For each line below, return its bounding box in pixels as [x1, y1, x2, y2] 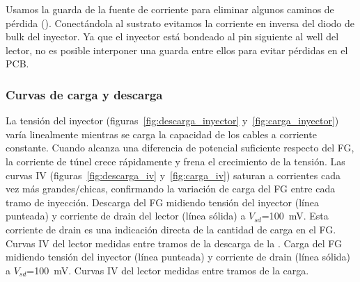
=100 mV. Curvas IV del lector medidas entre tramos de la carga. [26, 263, 309, 277]
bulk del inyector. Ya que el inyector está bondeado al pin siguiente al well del [6, 29, 339, 44]
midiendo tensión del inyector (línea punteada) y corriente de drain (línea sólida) [6, 249, 351, 264]
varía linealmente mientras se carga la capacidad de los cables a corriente [6, 126, 317, 141]
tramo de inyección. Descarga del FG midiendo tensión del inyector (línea [6, 194, 319, 209]
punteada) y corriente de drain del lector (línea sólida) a [6, 208, 246, 223]
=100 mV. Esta [261, 208, 329, 223]
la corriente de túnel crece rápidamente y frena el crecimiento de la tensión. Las [6, 154, 345, 168]
